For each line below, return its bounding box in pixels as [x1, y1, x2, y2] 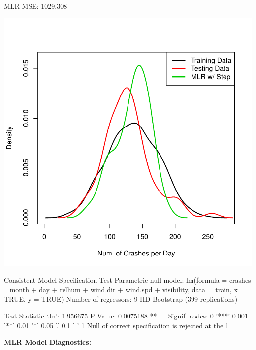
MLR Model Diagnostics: [4, 337, 92, 347]
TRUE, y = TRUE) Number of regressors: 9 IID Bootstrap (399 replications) [4, 294, 238, 304]
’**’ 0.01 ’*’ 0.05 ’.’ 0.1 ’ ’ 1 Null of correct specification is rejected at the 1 [4, 320, 229, 330]
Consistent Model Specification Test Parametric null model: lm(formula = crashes [4, 275, 251, 285]
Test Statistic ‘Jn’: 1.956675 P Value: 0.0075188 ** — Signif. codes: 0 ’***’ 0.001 [4, 310, 248, 320]
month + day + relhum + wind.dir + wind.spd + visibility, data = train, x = [9, 284, 246, 294]
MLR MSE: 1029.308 [4, 1, 67, 11]
